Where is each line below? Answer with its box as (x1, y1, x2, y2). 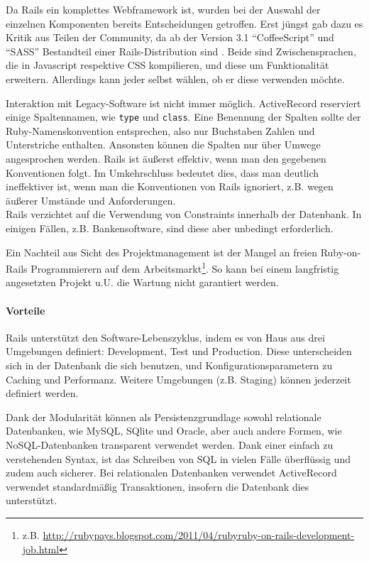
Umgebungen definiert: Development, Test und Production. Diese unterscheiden (6, 344, 352, 359)
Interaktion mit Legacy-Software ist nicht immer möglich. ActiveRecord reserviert (6, 95, 361, 110)
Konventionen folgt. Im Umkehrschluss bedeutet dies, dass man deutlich (6, 165, 319, 180)
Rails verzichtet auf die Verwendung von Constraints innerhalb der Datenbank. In (6, 207, 362, 222)
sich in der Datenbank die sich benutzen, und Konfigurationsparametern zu (6, 357, 333, 372)
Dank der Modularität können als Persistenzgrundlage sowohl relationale (6, 409, 321, 424)
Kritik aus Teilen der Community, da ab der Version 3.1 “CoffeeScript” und (6, 30, 334, 45)
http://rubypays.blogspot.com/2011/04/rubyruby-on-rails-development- (43, 527, 355, 542)
